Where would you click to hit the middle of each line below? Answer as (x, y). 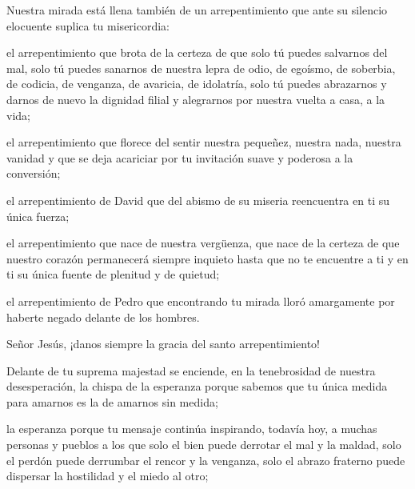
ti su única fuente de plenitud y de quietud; (113, 274)
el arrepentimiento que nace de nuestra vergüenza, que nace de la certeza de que (203, 243)
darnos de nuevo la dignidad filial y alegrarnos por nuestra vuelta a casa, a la (196, 99)
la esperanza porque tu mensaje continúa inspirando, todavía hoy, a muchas (192, 429)
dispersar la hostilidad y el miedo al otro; (108, 476)
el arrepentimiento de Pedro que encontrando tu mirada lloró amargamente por (201, 301)
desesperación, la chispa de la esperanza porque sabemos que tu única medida (197, 386)
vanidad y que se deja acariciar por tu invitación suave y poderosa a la (180, 157)
